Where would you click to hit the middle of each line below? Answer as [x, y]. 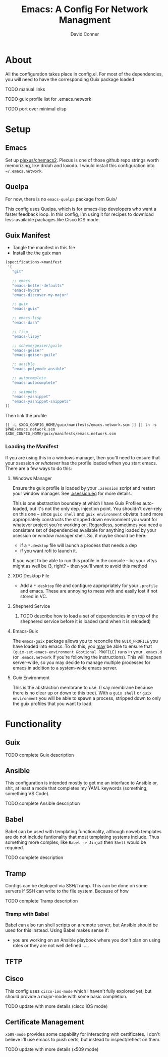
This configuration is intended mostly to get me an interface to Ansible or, [81, 783]
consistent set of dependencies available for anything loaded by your [85, 530]
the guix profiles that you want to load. [52, 703]
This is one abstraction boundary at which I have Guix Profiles [77, 503]
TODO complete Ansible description [43, 803]
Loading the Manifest [32, 447]
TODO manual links [25, 89]
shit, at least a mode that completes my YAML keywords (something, [76, 788]
